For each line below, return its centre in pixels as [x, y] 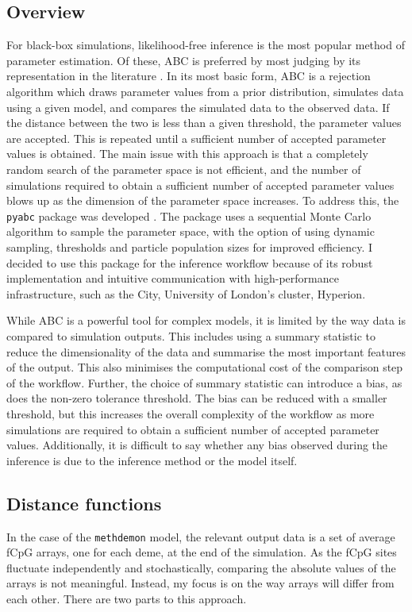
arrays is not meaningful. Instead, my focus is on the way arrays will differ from [200, 583]
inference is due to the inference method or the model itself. [152, 460]
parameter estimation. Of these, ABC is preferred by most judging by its [184, 60]
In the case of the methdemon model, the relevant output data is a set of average [201, 536]
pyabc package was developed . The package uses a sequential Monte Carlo [189, 216]
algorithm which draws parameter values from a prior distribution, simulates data [205, 91]
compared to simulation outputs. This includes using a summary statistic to [191, 335]
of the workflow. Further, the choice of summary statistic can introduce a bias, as [204, 382]
